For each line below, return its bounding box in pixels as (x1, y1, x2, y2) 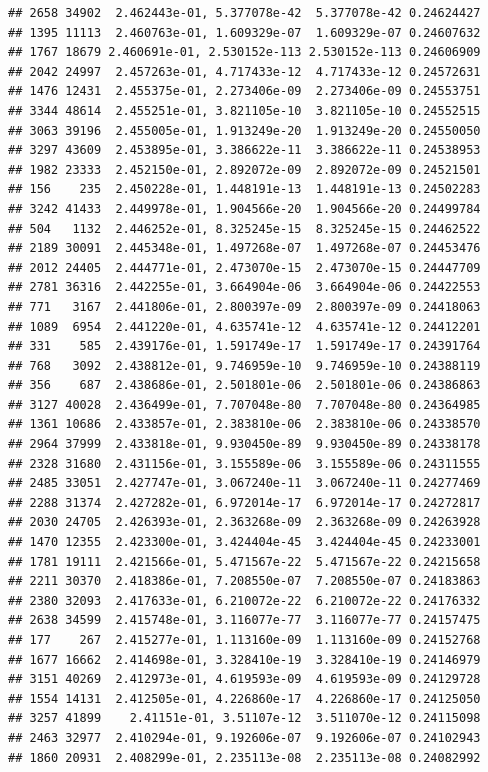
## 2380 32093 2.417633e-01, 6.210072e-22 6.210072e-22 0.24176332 (8, 593, 481, 608)
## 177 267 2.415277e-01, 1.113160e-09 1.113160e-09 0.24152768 (8, 633, 481, 647)
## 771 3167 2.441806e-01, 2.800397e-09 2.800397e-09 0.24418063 (8, 299, 481, 314)
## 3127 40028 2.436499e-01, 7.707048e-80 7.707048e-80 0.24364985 (8, 397, 481, 412)
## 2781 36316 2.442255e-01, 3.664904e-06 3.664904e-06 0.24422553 (8, 280, 481, 295)
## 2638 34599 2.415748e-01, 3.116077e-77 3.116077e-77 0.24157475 (8, 613, 481, 628)
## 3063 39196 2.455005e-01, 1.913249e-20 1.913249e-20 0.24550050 (8, 123, 481, 138)
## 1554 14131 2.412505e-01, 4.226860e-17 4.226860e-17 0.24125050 (8, 691, 481, 706)
